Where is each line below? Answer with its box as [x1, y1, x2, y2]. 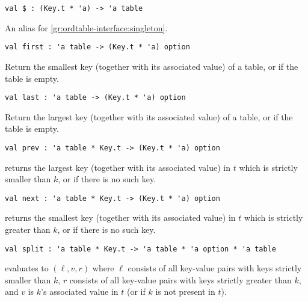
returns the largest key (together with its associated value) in [5, 161, 231, 173]
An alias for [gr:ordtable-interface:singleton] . [5, 21, 168, 34]
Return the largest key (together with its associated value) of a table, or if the [5, 110, 293, 123]
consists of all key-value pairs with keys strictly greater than [69, 273, 292, 286]
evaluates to [5, 262, 49, 274]
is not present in [155, 285, 215, 298]
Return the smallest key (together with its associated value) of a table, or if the [5, 60, 298, 72]
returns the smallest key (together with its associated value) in [5, 211, 236, 224]
